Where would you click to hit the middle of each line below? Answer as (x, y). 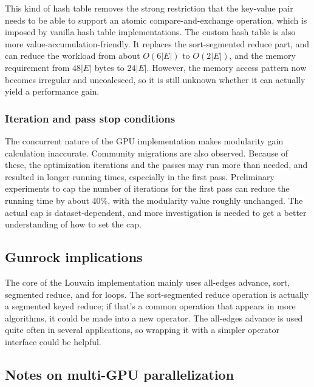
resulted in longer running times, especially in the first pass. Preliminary (140, 176)
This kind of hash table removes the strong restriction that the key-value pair (149, 8)
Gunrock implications (74, 257)
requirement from (37, 67)
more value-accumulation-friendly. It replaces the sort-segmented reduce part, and (157, 43)
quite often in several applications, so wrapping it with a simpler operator (142, 330)
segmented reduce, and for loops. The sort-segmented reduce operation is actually (157, 294)
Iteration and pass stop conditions (90, 118)
